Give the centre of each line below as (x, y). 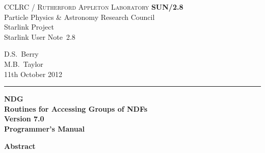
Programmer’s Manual (45, 128)
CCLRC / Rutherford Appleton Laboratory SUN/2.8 (94, 7)
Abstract (20, 146)
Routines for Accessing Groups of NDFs (76, 108)
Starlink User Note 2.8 (40, 36)
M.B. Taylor (24, 63)
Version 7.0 (24, 119)
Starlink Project (29, 27)
